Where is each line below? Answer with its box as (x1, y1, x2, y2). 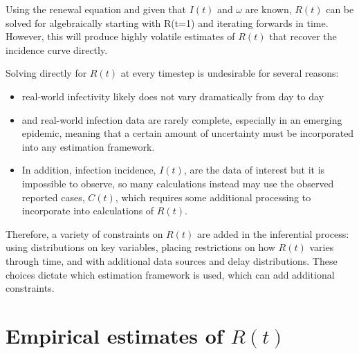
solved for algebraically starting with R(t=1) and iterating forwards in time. (6, 15, 329, 30)
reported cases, (21, 189, 85, 204)
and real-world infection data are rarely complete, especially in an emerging (21, 112, 342, 127)
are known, (245, 2, 292, 16)
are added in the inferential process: (196, 226, 349, 241)
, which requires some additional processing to (115, 189, 311, 204)
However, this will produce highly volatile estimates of (6, 29, 235, 44)
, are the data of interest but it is (183, 162, 325, 177)
